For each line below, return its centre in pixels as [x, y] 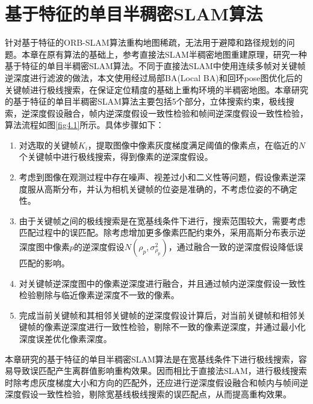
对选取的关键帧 [48, 145]
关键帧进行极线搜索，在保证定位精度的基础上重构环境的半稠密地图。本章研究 [156, 89]
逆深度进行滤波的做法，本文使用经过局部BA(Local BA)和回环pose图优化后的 [154, 77]
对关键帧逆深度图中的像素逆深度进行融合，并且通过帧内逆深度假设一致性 [162, 283]
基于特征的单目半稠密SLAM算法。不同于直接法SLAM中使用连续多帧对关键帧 [155, 66]
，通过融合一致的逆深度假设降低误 [236, 247]
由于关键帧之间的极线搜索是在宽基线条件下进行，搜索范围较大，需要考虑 [162, 220]
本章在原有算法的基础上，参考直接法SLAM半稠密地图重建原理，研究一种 [164, 54]
